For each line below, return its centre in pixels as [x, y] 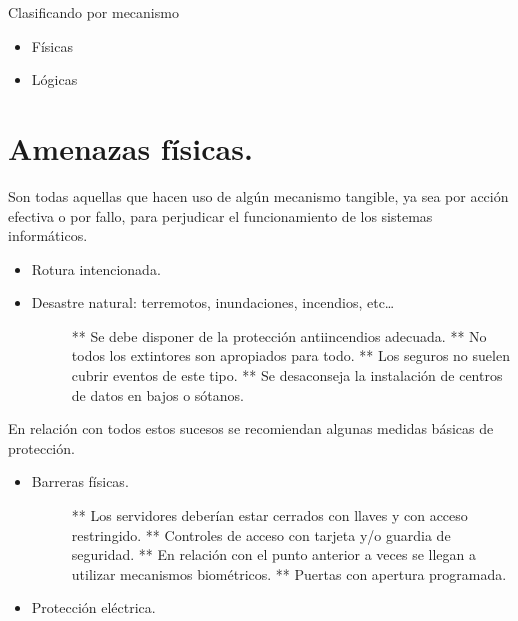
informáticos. [48, 235]
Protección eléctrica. [93, 607]
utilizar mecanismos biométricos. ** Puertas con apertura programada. [289, 573]
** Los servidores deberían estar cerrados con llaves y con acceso [269, 515]
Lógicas [54, 79]
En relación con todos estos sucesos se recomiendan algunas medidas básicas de [251, 428]
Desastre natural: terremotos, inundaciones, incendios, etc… [213, 302]
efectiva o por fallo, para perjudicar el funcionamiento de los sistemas [220, 215]
